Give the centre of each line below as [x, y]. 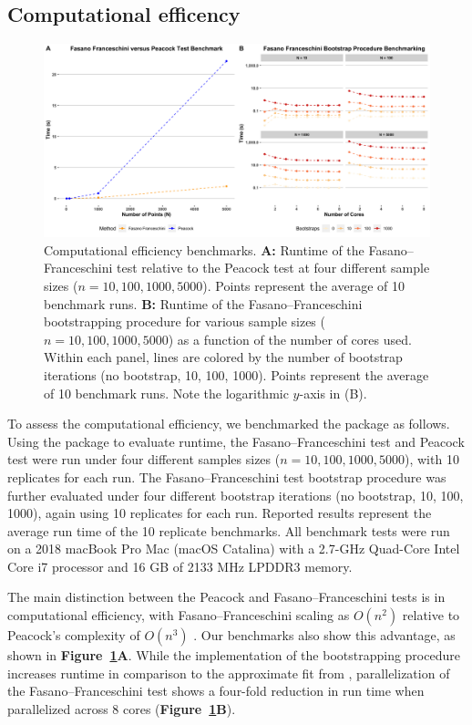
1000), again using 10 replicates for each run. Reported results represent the [220, 513]
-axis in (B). [333, 393]
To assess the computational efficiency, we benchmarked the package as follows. [229, 424]
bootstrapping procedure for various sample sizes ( [185, 321]
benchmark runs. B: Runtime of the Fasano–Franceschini [203, 303]
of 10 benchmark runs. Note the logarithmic [166, 393]
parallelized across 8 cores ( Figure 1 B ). [122, 708]
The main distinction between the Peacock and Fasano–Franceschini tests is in [226, 597]
